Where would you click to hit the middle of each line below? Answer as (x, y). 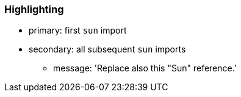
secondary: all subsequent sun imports (107, 49)
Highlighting (34, 9)
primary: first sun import (78, 31)
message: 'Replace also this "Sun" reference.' (145, 68)
